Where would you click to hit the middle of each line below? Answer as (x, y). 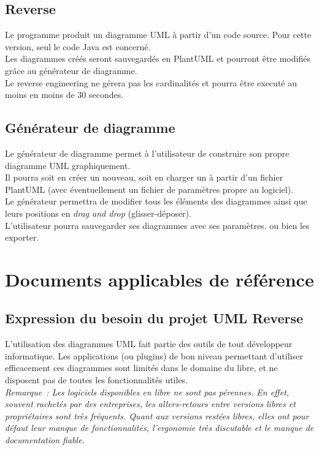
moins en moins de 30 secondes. (64, 95)
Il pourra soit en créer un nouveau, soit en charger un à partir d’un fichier (144, 177)
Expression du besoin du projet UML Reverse (154, 318)
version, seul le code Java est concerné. (78, 46)
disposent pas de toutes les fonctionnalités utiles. (97, 380)
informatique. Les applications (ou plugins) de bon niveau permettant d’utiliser (154, 355)
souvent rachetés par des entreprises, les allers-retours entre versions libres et (150, 404)
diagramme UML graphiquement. (68, 165)
